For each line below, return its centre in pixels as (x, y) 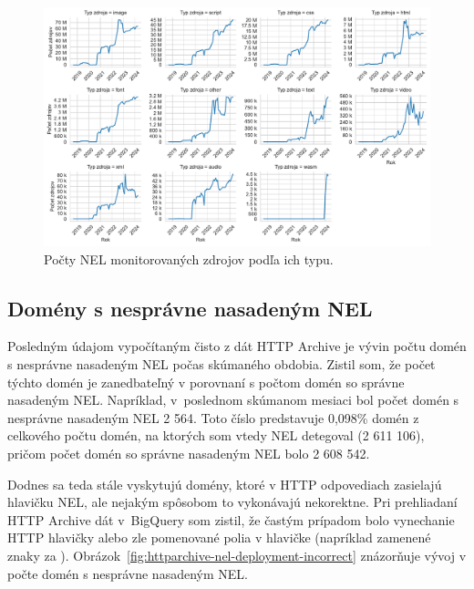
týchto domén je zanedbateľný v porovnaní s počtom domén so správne (206, 382)
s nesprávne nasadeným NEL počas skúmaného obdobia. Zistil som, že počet (222, 364)
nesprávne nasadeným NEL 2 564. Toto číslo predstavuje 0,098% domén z (213, 417)
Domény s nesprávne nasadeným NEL (190, 308)
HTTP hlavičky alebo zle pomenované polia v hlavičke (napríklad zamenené (219, 537)
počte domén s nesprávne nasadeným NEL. (128, 573)
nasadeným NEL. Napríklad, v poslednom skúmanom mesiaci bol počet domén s (233, 400)
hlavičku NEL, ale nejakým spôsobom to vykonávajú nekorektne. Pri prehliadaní (232, 502)
